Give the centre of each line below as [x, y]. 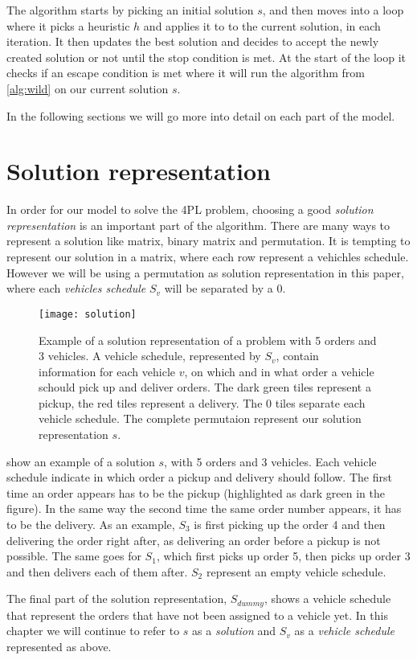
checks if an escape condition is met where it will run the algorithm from [186, 73]
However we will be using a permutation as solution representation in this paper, [205, 272]
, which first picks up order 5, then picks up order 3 [283, 556]
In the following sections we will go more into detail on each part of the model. [201, 115]
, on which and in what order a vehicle [279, 371]
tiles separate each [320, 402]
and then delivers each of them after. [97, 571]
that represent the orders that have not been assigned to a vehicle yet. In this [197, 615]
